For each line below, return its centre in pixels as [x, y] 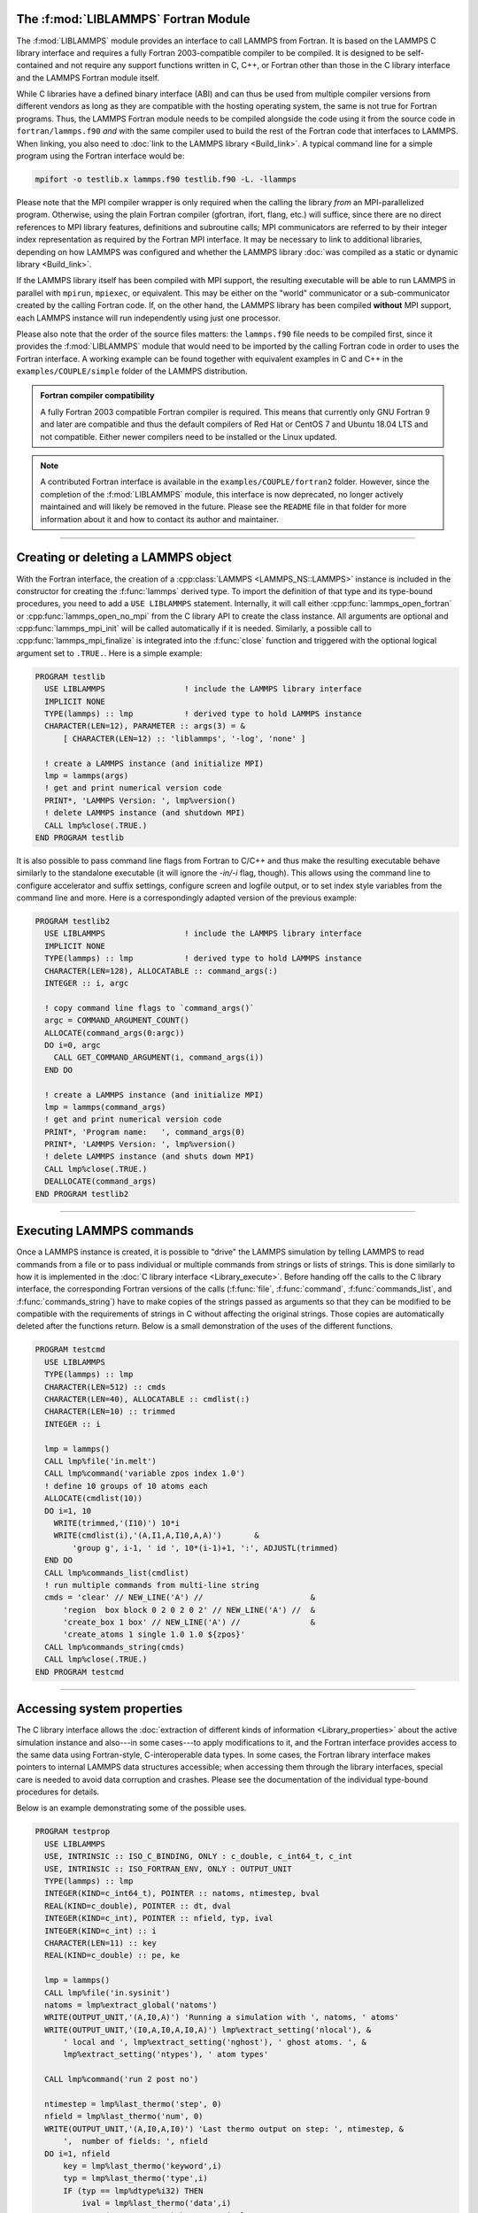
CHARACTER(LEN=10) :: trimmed [110, 1411]
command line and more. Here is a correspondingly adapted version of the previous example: [187, 898]
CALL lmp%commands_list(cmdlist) [117, 1573]
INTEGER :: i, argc [87, 983]
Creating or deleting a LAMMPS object [124, 558]
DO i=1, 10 [68, 1511]
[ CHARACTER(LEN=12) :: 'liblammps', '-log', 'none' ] [185, 738]
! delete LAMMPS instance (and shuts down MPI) [150, 1157]
